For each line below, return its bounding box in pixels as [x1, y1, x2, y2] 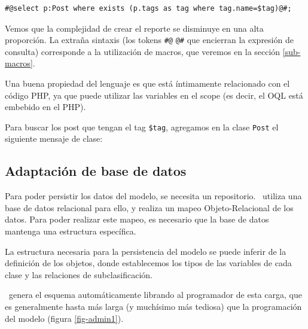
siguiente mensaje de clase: [5, 132, 103, 145]
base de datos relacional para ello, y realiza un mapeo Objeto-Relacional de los [5, 201, 294, 214]
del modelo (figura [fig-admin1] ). [5, 312, 124, 324]
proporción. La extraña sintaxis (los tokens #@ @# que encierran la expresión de [5, 33, 294, 46]
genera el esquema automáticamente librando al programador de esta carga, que [8, 288, 302, 301]
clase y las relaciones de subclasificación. [5, 268, 153, 281]
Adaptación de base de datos [5, 162, 187, 180]
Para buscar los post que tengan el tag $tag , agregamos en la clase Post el [5, 120, 279, 133]
